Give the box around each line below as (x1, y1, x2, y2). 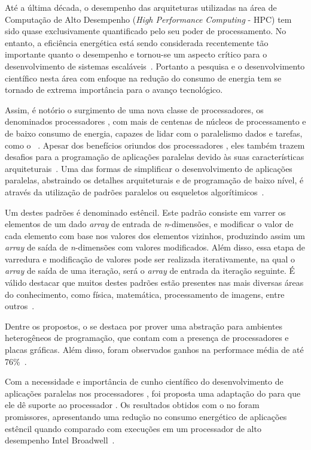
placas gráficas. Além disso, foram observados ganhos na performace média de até (5, 343, 304, 356)
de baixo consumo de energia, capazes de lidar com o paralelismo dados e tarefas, (5, 126, 303, 139)
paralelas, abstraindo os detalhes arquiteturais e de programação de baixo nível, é (5, 174, 304, 186)
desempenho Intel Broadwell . (5, 434, 115, 446)
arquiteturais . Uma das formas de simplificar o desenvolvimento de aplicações (5, 162, 292, 174)
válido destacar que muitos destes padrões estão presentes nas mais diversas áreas (5, 276, 304, 289)
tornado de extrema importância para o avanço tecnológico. (5, 83, 223, 96)
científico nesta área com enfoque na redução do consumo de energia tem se (5, 71, 282, 84)
